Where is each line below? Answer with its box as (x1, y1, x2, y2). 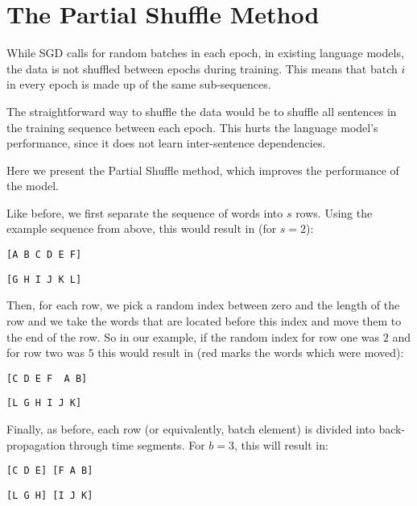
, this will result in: (234, 436, 328, 453)
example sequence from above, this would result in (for (6, 220, 277, 237)
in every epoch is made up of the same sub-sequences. (6, 76, 271, 93)
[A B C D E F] (6, 249, 82, 261)
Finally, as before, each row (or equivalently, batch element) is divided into (6, 421, 375, 438)
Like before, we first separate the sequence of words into (6, 204, 283, 221)
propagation (6, 436, 66, 453)
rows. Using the (295, 204, 373, 221)
